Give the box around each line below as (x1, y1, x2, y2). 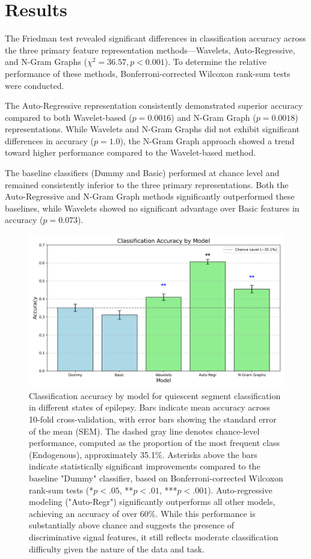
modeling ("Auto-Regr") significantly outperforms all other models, (29, 495, 276, 508)
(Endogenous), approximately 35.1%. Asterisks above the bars (29, 448, 257, 460)
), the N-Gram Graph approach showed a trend (120, 134, 295, 147)
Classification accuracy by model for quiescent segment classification (29, 389, 281, 402)
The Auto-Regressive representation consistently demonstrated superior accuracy (5, 99, 303, 112)
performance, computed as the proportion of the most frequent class (29, 436, 280, 449)
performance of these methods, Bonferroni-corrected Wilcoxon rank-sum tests (5, 67, 291, 79)
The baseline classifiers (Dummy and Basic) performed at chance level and (5, 166, 280, 179)
